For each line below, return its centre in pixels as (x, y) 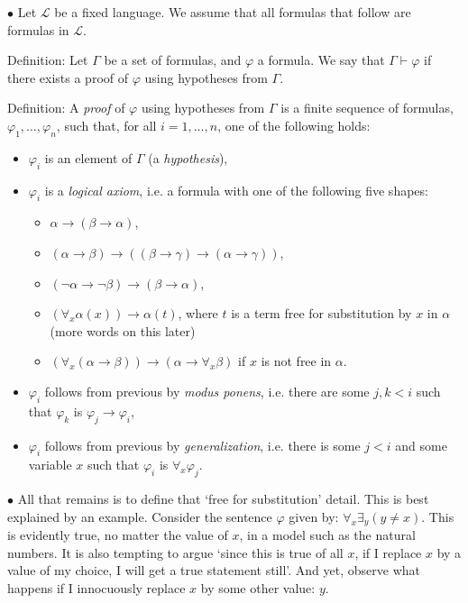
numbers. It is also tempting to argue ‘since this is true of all (175, 552)
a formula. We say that (321, 60)
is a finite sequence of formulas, (367, 108)
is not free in (296, 361)
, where (198, 313)
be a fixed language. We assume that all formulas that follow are (233, 12)
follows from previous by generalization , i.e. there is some (202, 445)
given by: (314, 516)
